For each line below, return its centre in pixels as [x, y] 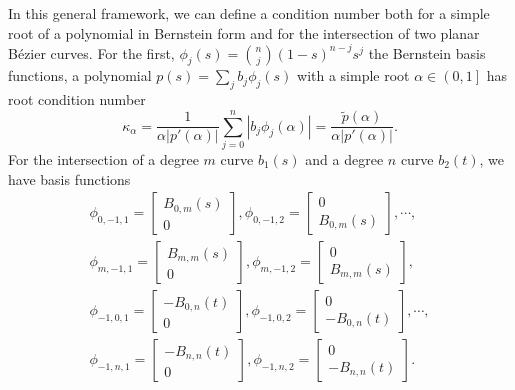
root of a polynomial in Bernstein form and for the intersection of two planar [244, 32]
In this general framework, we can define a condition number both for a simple [249, 13]
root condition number [77, 99]
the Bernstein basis [427, 52]
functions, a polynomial [80, 75]
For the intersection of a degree [103, 159]
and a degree [344, 159]
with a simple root [353, 75]
